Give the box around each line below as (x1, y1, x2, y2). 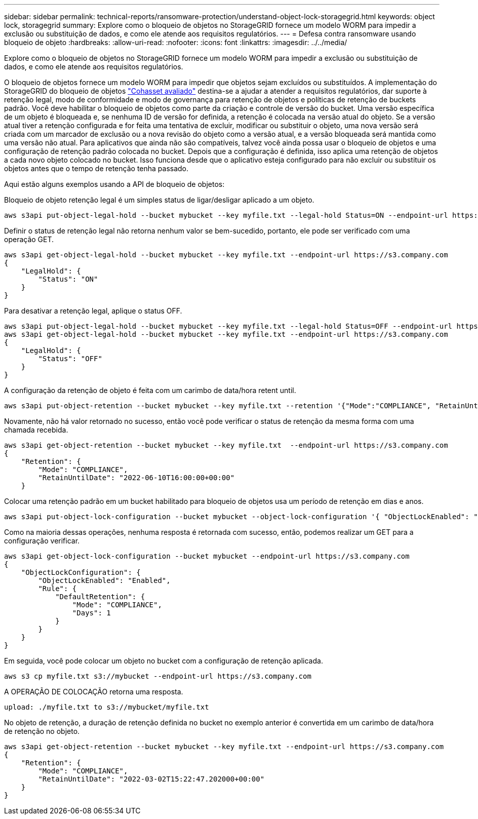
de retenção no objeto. (4, 727, 80, 735)
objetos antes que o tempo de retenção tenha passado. (4, 164, 189, 173)
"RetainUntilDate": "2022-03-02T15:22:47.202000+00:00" (38, 775, 265, 783)
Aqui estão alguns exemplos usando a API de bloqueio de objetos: (4, 180, 225, 188)
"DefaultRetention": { (55, 593, 145, 601)
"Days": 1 (72, 609, 111, 617)
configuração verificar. (4, 536, 80, 545)
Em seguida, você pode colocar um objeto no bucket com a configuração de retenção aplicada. (4, 656, 323, 665)
